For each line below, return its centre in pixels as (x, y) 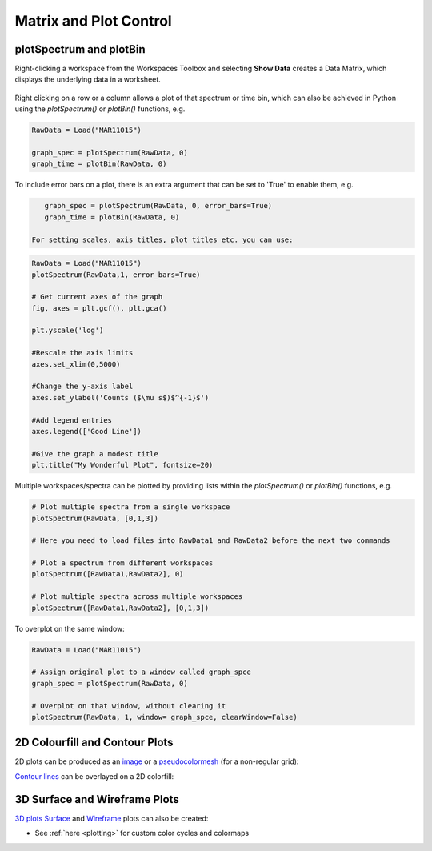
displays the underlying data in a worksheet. (88, 79)
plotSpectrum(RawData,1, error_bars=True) (116, 275)
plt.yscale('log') (68, 331)
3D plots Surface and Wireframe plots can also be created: (112, 818)
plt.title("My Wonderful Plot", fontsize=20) (122, 465)
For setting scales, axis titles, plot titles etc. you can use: (162, 239)
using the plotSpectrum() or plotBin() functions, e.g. (100, 109)
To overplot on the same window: (70, 628)
